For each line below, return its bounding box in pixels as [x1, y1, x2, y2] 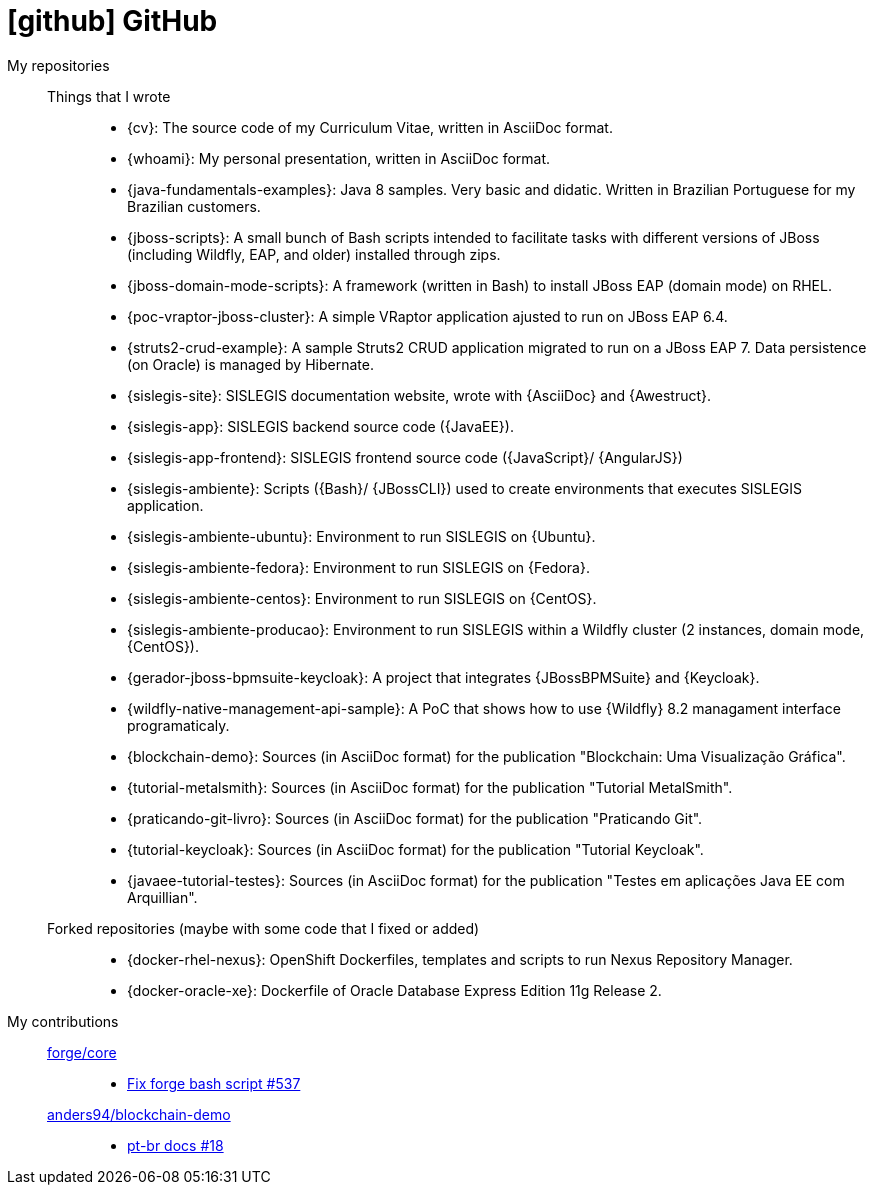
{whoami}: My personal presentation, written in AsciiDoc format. [127, 149, 551, 167]
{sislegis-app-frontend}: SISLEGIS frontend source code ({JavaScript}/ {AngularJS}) [127, 448, 683, 466]
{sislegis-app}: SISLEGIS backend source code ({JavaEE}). [127, 417, 514, 435]
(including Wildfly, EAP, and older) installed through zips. [127, 245, 501, 263]
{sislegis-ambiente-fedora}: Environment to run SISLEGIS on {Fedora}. [127, 558, 590, 576]
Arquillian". [127, 888, 198, 906]
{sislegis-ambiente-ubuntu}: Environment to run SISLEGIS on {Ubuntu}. [127, 527, 596, 545]
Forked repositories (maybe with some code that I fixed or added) [47, 919, 480, 937]
